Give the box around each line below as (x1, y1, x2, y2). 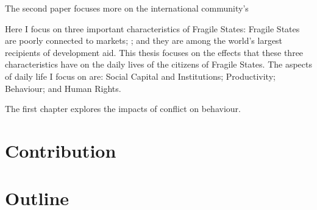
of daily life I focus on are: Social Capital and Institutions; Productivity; (5, 69, 276, 82)
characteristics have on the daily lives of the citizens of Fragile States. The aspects (5, 58, 313, 71)
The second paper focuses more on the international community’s (5, 2, 249, 14)
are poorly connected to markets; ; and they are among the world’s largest (5, 34, 283, 47)
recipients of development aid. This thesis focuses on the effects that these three (5, 46, 304, 58)
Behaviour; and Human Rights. (5, 82, 121, 94)
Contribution (5, 138, 116, 163)
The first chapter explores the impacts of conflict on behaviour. (5, 102, 241, 115)
